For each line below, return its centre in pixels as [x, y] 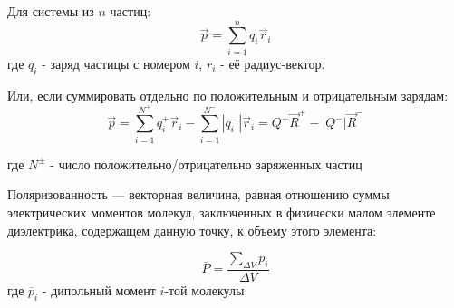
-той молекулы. [206, 290]
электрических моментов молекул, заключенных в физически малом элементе [222, 212]
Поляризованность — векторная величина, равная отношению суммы [198, 194]
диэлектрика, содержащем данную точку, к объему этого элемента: [192, 230]
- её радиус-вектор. [273, 63]
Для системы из [51, 11]
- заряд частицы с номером [116, 63]
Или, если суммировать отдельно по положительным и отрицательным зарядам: [228, 95]
